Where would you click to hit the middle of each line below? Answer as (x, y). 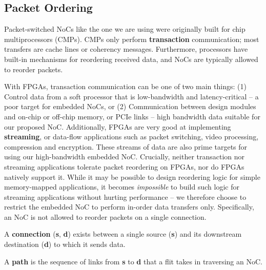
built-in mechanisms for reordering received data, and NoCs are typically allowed (131, 59)
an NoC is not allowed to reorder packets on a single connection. (105, 216)
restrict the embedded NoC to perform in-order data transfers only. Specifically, (129, 207)
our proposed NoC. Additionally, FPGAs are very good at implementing (118, 126)
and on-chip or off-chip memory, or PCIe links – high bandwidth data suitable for (132, 116)
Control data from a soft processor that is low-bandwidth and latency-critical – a (131, 96)
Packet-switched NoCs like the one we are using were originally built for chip (125, 29)
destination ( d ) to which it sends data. (65, 244)
